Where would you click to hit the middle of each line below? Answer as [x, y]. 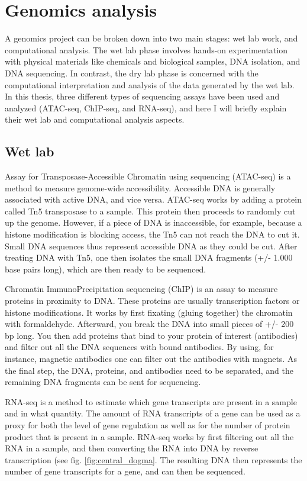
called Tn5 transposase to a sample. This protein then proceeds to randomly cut [150, 211]
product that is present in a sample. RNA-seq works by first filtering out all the [149, 436]
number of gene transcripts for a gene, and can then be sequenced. [125, 471]
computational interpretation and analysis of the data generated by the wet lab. [150, 84]
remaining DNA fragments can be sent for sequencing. [103, 382]
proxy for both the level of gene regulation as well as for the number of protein [148, 424]
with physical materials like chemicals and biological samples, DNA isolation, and [153, 61]
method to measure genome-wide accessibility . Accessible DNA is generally [140, 187]
